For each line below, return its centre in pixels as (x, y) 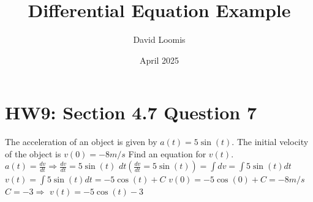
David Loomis (159, 39)
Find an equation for (167, 153)
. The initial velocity (270, 142)
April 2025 (159, 60)
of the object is (33, 153)
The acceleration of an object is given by (81, 142)
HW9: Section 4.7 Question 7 (131, 112)
